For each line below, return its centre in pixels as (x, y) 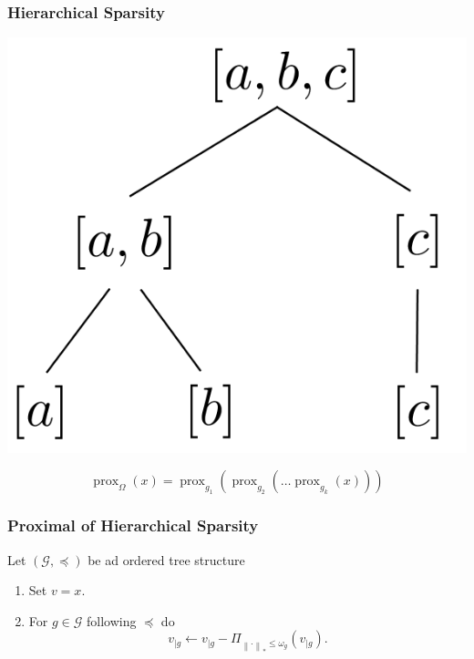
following (111, 620)
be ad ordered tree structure (166, 559)
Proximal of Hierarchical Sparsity (133, 525)
